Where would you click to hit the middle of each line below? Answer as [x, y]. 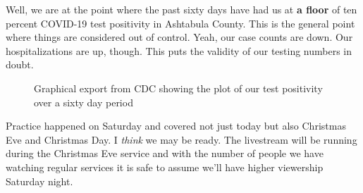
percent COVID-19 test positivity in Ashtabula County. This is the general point [180, 23]
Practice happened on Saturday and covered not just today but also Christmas [176, 126]
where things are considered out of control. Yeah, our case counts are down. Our [179, 37]
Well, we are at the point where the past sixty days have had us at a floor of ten [181, 9]
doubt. [20, 64]
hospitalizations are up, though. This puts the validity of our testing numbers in [179, 50]
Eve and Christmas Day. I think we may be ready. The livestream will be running [181, 139]
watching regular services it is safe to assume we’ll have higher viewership [165, 167]
